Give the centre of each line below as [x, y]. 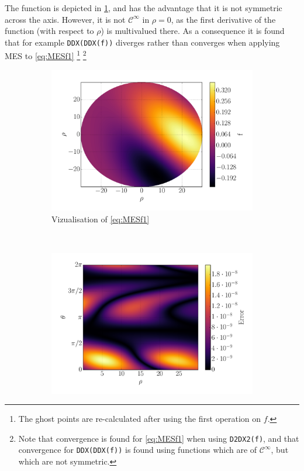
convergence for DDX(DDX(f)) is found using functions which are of [138, 450]
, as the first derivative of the [223, 19]
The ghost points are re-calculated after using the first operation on [140, 419]
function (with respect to [49, 31]
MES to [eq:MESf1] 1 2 [46, 55]
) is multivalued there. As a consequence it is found [193, 31]
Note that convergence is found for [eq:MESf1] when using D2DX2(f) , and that [159, 438]
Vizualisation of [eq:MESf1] [101, 219]
